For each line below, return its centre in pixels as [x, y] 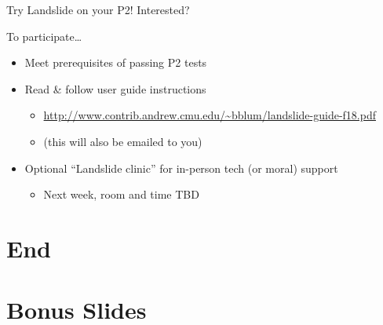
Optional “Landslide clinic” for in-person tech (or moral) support [181, 168]
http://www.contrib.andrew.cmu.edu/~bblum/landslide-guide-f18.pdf [210, 115]
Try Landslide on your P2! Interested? [98, 9]
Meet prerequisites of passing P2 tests [116, 62]
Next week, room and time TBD [121, 194]
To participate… [44, 36]
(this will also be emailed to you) [123, 141]
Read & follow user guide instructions [115, 88]
